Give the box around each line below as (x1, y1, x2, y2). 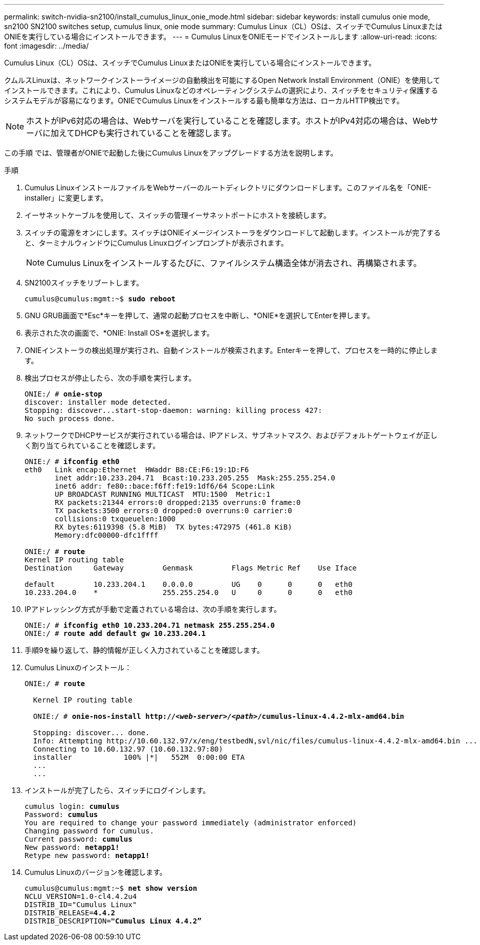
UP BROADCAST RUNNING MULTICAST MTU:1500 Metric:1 (55, 490, 271, 498)
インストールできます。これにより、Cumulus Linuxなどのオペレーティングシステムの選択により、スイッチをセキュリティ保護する (4, 86, 439, 95)
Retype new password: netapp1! (25, 851, 150, 860)
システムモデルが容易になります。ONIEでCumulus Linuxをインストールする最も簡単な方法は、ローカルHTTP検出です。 (4, 96, 404, 105)
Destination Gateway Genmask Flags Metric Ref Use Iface (25, 564, 357, 572)
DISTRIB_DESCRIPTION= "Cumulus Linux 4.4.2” (25, 917, 202, 925)
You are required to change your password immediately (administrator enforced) (25, 819, 357, 827)
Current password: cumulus (25, 835, 133, 843)
